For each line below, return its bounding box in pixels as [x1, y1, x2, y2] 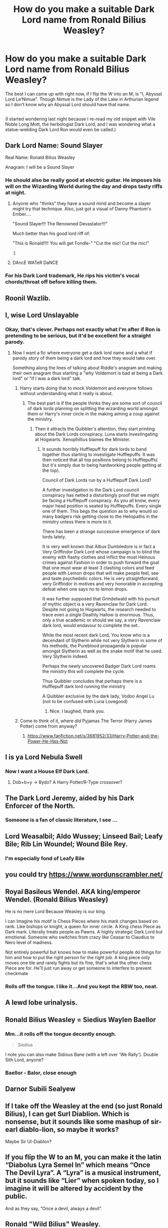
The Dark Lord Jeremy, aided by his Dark [5, 794, 134, 802]
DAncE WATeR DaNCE [12, 259, 58, 266]
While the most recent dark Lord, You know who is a [42, 632, 150, 638]
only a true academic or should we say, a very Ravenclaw [42, 617, 161, 623]
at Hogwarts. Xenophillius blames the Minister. [34, 437, 131, 443]
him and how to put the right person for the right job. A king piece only [5, 954, 150, 960]
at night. [5, 189, 26, 196]
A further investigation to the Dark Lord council [42, 487, 139, 493]
